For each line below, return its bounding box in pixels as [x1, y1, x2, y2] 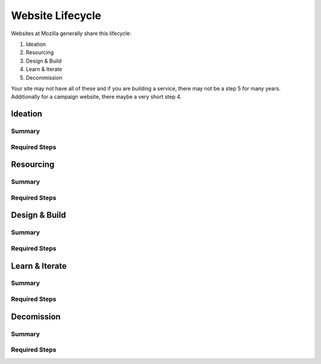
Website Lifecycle [11, 9, 102, 22]
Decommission [26, 74, 62, 81]
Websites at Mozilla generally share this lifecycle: [11, 30, 132, 37]
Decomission [11, 312, 61, 322]
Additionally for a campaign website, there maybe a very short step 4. [11, 93, 182, 101]
